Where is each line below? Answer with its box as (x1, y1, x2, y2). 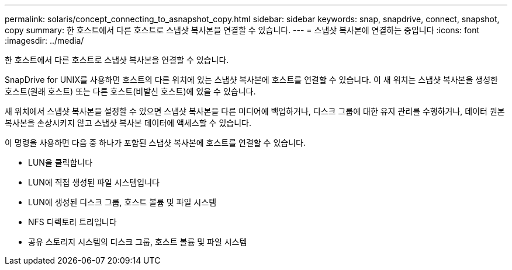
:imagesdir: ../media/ (5, 36, 84, 45)
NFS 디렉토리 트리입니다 (28, 217, 117, 227)
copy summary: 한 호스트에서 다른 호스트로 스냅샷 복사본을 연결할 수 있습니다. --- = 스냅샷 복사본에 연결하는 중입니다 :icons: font (5, 25, 479, 35)
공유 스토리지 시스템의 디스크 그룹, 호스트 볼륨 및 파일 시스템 (28, 237, 247, 247)
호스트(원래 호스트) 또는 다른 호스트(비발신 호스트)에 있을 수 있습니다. (5, 86, 256, 96)
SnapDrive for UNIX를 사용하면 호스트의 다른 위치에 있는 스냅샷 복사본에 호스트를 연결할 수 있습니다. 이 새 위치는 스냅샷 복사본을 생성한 (5, 75, 498, 85)
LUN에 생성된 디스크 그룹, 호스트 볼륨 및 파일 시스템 (28, 197, 217, 207)
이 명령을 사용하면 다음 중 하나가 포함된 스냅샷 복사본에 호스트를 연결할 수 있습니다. (5, 138, 306, 148)
